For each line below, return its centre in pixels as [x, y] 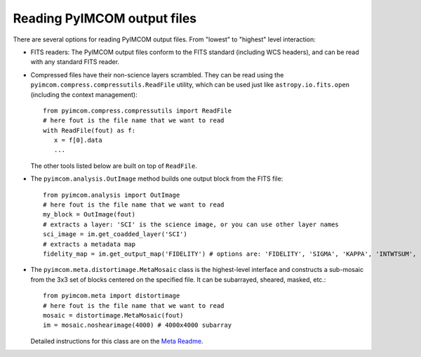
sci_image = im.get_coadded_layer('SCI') [115, 234]
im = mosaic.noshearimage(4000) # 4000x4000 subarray [137, 325]
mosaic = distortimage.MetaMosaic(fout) [113, 315]
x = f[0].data [78, 140]
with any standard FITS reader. [75, 62]
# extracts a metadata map [89, 244]
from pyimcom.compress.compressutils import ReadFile [137, 110]
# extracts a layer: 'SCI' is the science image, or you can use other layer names [191, 224]
